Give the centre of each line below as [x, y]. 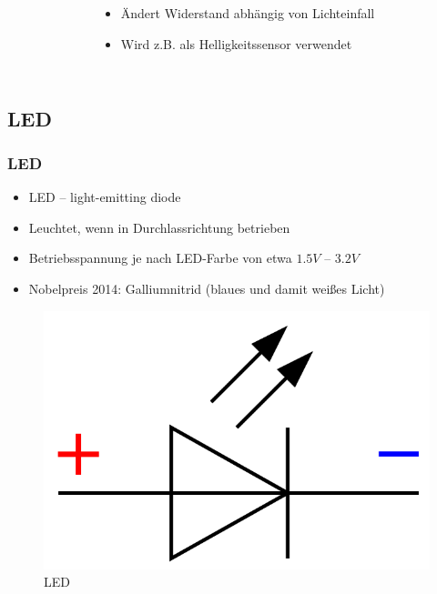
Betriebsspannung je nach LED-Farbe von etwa [160, 258]
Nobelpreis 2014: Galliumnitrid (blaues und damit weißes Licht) [207, 288]
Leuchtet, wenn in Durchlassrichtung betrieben [159, 227]
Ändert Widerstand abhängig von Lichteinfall [248, 13]
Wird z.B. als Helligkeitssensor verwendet [236, 43]
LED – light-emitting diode [105, 197]
